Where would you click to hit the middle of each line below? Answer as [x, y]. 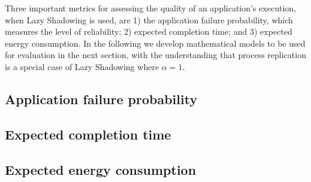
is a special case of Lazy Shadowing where [82, 66]
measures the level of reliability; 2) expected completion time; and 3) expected [149, 31]
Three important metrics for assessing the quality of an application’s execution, [150, 8]
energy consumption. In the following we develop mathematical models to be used [155, 43]
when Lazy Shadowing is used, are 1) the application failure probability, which [149, 19]
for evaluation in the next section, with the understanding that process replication [155, 55]
